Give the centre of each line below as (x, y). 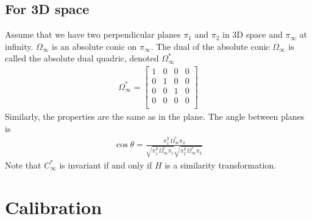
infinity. (19, 46)
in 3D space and (253, 34)
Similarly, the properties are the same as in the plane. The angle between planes (155, 116)
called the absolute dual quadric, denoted (82, 58)
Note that (23, 165)
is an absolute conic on (94, 46)
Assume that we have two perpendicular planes (93, 34)
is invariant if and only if (106, 165)
